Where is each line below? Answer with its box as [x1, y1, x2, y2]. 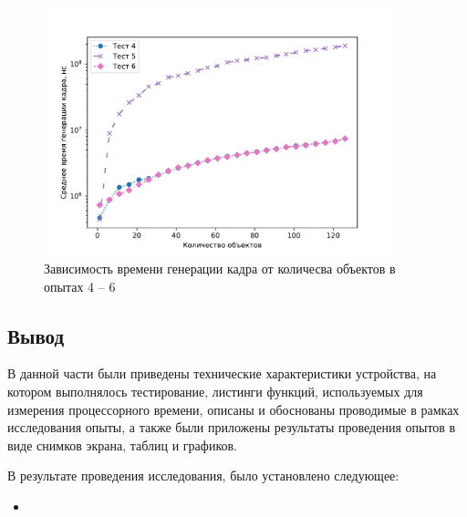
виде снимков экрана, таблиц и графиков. [7, 435, 237, 454]
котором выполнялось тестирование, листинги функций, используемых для [7, 381, 423, 400]
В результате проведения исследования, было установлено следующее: [7, 466, 400, 485]
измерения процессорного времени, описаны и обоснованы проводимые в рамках [7, 399, 460, 419]
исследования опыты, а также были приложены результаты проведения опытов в [7, 418, 456, 437]
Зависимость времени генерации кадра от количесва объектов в [44, 259, 396, 277]
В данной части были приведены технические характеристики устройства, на [7, 364, 437, 383]
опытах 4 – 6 [44, 276, 116, 295]
